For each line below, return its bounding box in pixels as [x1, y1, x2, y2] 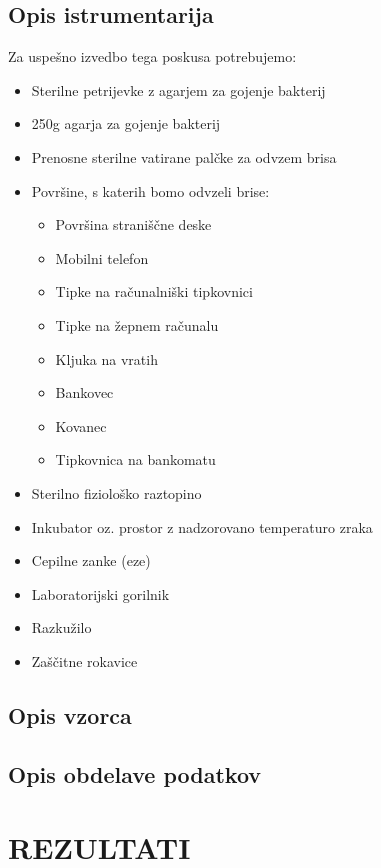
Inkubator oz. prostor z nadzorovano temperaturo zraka [31, 516, 373, 537]
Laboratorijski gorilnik [31, 583, 170, 604]
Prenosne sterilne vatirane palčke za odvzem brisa [31, 146, 337, 167]
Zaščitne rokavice [31, 650, 138, 671]
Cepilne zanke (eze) [31, 550, 151, 571]
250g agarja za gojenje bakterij [31, 113, 221, 134]
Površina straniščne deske [55, 214, 212, 235]
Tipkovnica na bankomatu [55, 449, 216, 470]
